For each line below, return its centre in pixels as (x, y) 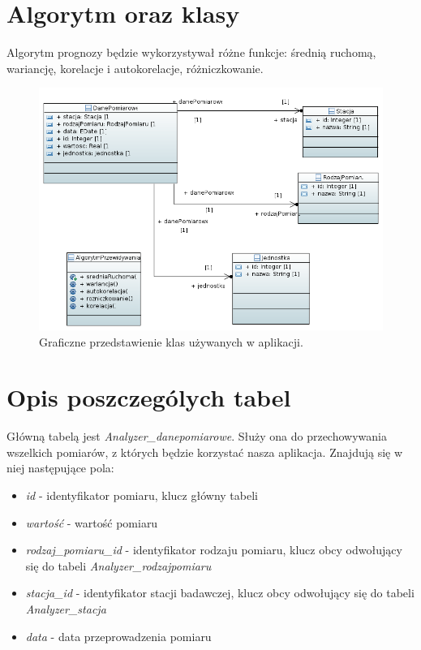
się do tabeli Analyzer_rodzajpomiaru (118, 565)
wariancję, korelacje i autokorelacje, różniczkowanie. (135, 68)
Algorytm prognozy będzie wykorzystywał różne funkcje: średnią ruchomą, (191, 52)
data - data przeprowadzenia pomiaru (118, 636)
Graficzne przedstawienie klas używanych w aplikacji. (171, 341)
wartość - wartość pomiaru (92, 522)
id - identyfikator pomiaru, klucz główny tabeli (142, 495)
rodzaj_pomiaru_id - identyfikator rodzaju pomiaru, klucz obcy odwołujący (214, 550)
